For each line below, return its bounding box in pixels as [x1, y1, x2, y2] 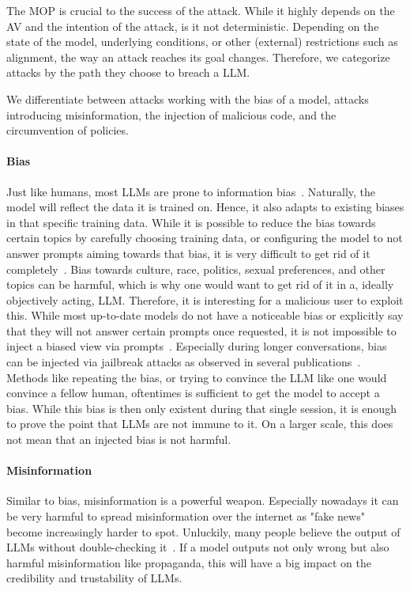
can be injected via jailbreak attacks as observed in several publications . [6, 354, 361, 370]
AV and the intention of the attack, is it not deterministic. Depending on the [6, 17, 379, 34]
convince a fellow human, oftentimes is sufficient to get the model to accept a [6, 385, 380, 401]
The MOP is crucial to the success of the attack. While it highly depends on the [6, 2, 395, 18]
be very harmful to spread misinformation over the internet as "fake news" [6, 508, 365, 525]
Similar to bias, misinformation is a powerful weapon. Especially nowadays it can [6, 492, 399, 509]
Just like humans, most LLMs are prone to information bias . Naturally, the [6, 183, 376, 199]
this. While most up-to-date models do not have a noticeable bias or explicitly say [6, 307, 404, 324]
